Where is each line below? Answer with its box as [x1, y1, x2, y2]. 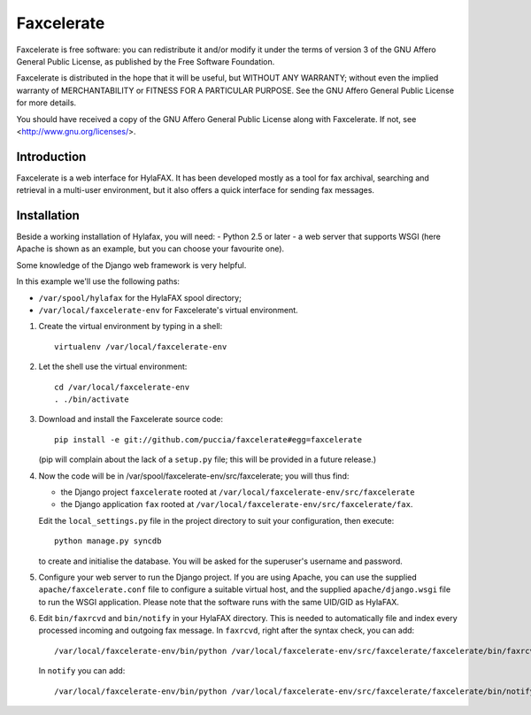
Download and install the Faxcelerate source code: [38, 414, 224, 425]
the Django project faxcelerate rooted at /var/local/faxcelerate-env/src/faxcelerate [60, 487, 415, 497]
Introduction [16, 149, 87, 164]
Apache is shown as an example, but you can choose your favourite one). [16, 243, 285, 254]
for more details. [16, 97, 77, 108]
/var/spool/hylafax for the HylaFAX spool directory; [38, 292, 242, 303]
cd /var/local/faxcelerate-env [54, 381, 190, 392]
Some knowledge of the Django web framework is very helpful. [16, 259, 247, 270]
